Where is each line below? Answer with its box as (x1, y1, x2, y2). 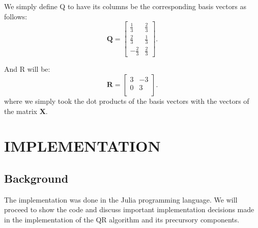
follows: (4, 11, 27, 21)
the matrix (4, 105, 37, 116)
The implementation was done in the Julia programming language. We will (4, 194, 238, 205)
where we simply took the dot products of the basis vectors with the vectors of (4, 95, 249, 106)
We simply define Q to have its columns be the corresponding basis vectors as (4, 1, 246, 11)
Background (4, 170, 69, 186)
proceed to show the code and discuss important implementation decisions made (4, 204, 254, 215)
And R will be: (4, 64, 50, 74)
